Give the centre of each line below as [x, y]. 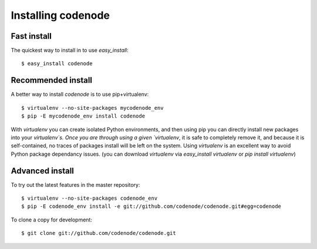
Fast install [31, 36]
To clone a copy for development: [51, 220]
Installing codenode [60, 15]
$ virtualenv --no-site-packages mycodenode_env [92, 108]
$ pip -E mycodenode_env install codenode [83, 116]
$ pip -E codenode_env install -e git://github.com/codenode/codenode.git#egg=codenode [151, 206]
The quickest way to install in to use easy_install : [70, 51]
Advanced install [43, 171]
